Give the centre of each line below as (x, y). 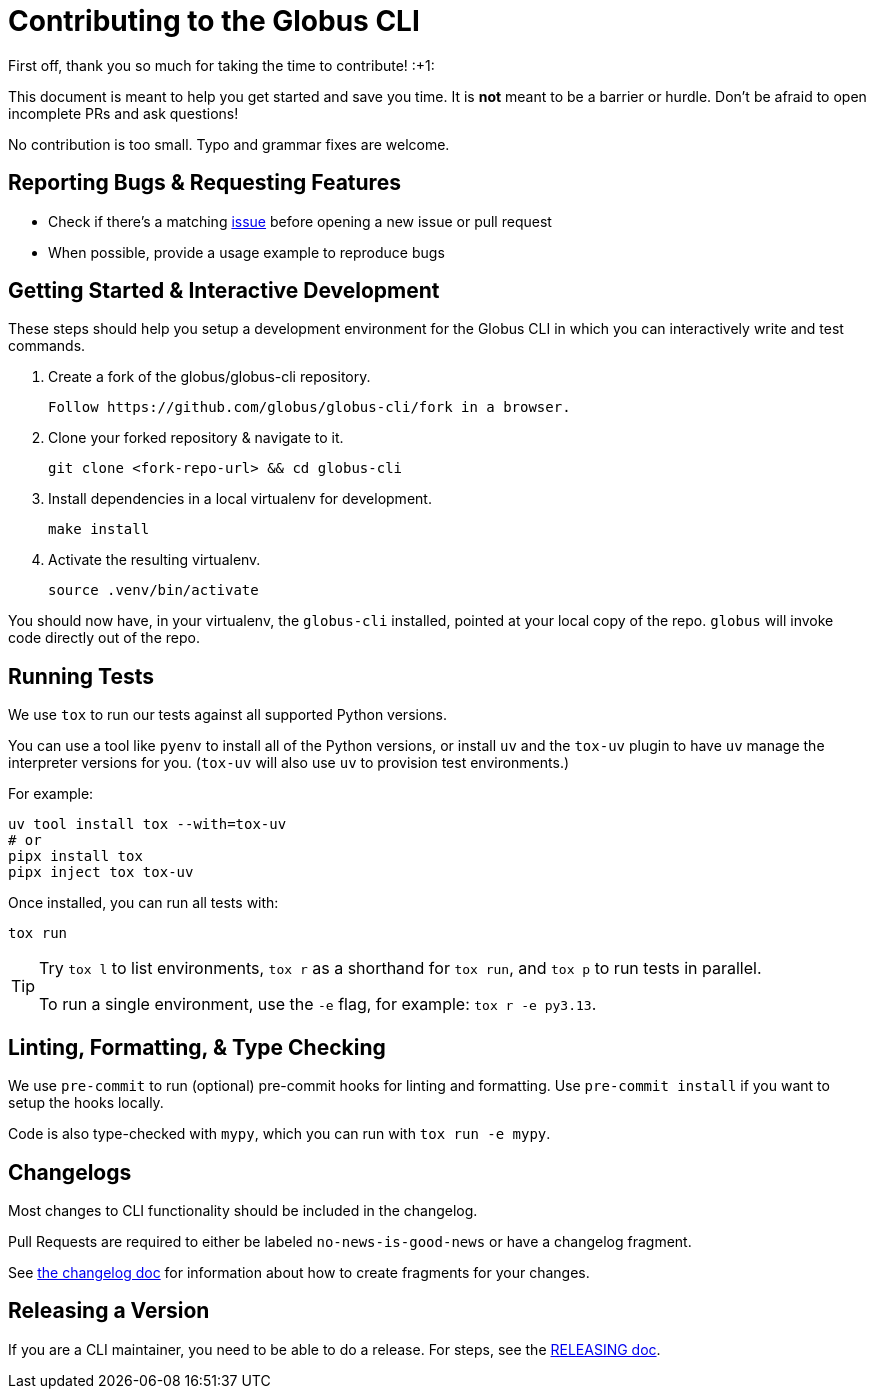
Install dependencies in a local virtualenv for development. (240, 499)
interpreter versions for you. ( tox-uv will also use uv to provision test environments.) (289, 763)
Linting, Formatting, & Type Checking (197, 1047)
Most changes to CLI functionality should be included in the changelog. (243, 1210)
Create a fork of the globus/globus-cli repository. (209, 377)
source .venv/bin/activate (153, 590)
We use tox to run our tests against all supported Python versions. (228, 715)
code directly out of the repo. (104, 638)
